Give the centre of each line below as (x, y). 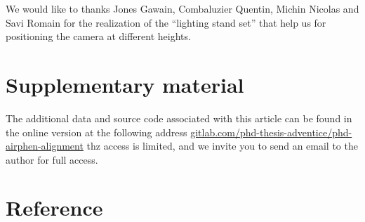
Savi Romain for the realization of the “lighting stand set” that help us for (166, 22)
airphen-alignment (45, 146)
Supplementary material (125, 84)
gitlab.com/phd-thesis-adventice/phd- (271, 132)
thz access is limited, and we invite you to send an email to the (222, 146)
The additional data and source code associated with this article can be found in (179, 118)
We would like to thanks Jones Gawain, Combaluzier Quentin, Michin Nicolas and (182, 8)
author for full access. (52, 159)
